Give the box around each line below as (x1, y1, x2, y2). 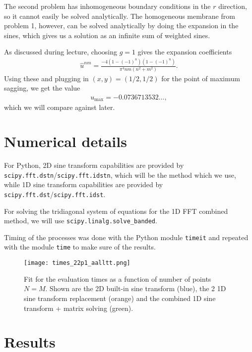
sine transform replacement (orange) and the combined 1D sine (24, 293, 216, 303)
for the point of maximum (161, 73, 240, 83)
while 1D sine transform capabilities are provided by (4, 179, 163, 190)
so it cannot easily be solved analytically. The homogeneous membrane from (4, 10, 235, 21)
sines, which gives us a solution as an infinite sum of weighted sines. (4, 30, 210, 40)
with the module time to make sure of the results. (4, 242, 156, 252)
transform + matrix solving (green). (24, 302, 133, 313)
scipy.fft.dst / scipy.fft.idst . (4, 189, 106, 199)
